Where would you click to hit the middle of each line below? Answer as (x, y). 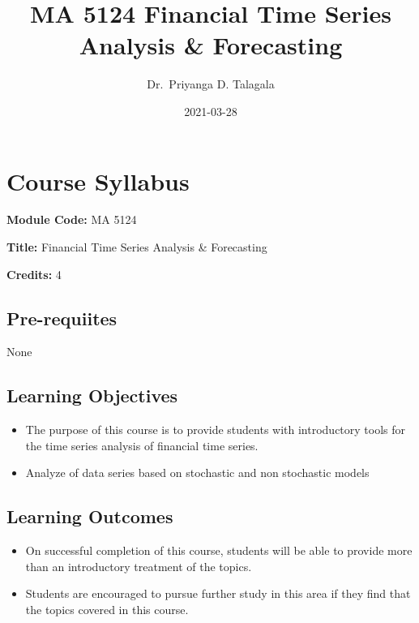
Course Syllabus (98, 180)
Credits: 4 (34, 274)
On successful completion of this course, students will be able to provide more (219, 550)
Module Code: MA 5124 (72, 219)
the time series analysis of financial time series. (142, 445)
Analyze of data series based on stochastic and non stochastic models (197, 473)
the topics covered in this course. (107, 609)
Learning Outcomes (90, 516)
